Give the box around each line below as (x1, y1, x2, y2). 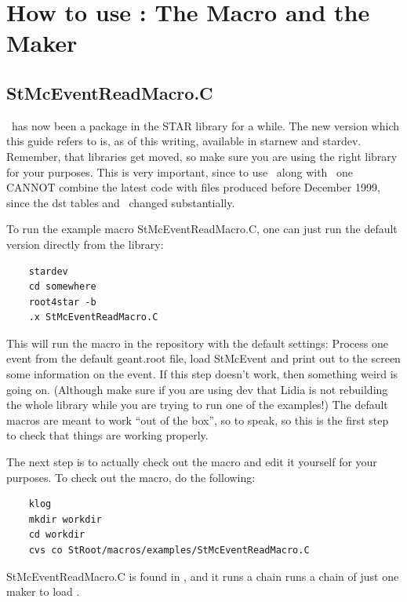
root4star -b (28, 296, 96, 308)
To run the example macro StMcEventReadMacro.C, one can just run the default (6, 221, 398, 237)
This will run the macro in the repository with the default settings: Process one (6, 334, 388, 351)
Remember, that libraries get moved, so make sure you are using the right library (6, 148, 398, 164)
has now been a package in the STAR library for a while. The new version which (11, 117, 399, 133)
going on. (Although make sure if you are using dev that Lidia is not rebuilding (6, 381, 388, 397)
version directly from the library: (6, 235, 164, 252)
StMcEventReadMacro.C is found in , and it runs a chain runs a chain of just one (6, 567, 399, 584)
